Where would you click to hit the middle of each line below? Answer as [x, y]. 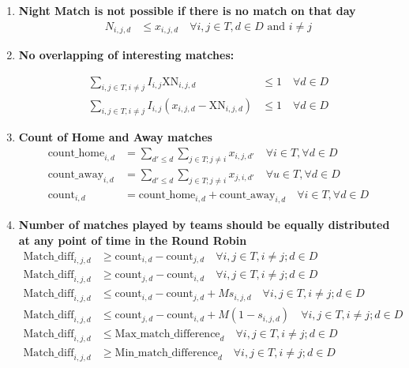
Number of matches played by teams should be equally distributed [204, 225]
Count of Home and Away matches [115, 137]
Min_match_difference [166, 353]
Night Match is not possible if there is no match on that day [187, 10]
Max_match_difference [167, 334]
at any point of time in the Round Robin [133, 240]
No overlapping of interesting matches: [126, 55]
